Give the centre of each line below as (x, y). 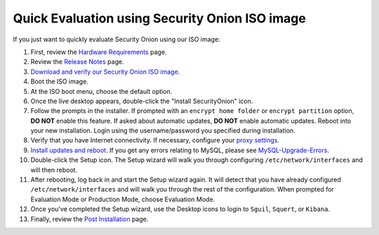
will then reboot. (54, 170)
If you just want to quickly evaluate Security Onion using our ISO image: (117, 39)
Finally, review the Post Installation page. (89, 219)
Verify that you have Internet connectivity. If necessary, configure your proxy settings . (155, 140)
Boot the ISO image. (60, 81)
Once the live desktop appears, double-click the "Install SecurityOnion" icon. (142, 101)
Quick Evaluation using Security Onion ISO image (160, 18)
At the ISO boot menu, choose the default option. (101, 91)
